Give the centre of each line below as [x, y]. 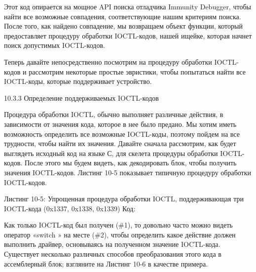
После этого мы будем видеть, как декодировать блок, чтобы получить [130, 163]
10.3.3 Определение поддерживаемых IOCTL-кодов [81, 97]
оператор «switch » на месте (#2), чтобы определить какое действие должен [120, 234]
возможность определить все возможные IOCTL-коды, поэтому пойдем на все [122, 134]
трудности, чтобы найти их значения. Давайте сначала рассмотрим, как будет [120, 143]
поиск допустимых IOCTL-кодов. [55, 45]
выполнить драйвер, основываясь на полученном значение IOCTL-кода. [112, 244]
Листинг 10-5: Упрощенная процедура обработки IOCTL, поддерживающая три [124, 199]
